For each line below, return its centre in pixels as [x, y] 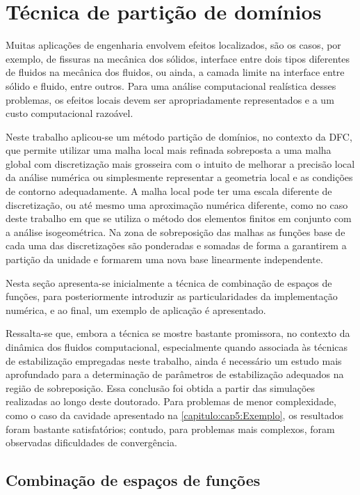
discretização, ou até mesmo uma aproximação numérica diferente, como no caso [177, 204]
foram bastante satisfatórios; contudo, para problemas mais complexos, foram [170, 429]
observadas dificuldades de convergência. [91, 442]
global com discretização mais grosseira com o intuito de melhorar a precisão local [180, 163]
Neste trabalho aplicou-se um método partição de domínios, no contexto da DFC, [179, 136]
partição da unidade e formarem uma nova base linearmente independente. [164, 259]
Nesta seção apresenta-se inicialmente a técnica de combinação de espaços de [169, 282]
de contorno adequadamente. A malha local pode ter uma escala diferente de [169, 191]
